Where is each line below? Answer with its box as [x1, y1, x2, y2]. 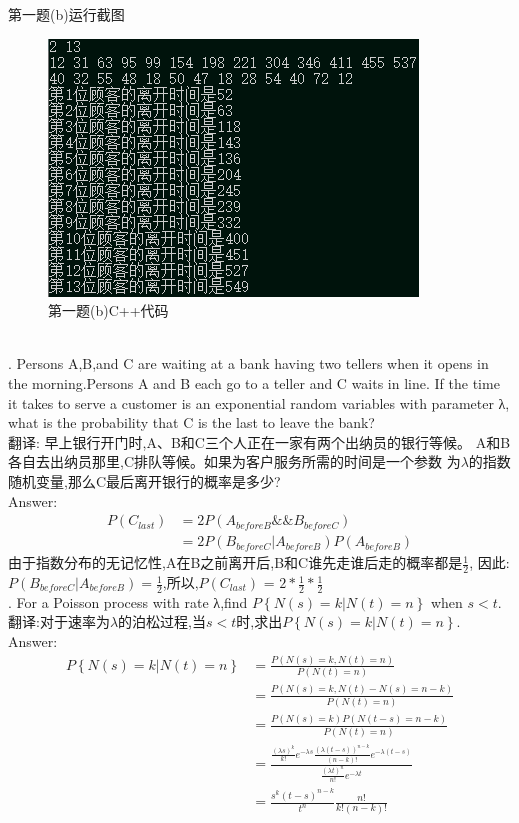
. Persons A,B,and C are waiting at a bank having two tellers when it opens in [8, 353, 489, 374]
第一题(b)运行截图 [8, 4, 125, 24]
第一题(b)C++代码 [48, 300, 169, 321]
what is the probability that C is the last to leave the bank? [8, 412, 375, 433]
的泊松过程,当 [118, 611, 206, 632]
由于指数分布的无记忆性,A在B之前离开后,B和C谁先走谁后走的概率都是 [8, 552, 463, 573]
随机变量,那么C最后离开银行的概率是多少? [8, 470, 281, 491]
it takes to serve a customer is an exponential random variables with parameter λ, [8, 392, 510, 413]
